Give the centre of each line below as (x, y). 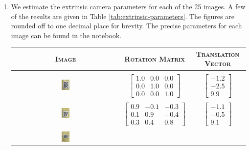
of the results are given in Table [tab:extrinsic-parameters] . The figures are (123, 16)
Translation (218, 54)
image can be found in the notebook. (66, 35)
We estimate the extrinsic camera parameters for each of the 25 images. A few (128, 6)
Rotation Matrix (155, 58)
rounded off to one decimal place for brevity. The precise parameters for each (126, 26)
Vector (218, 63)
